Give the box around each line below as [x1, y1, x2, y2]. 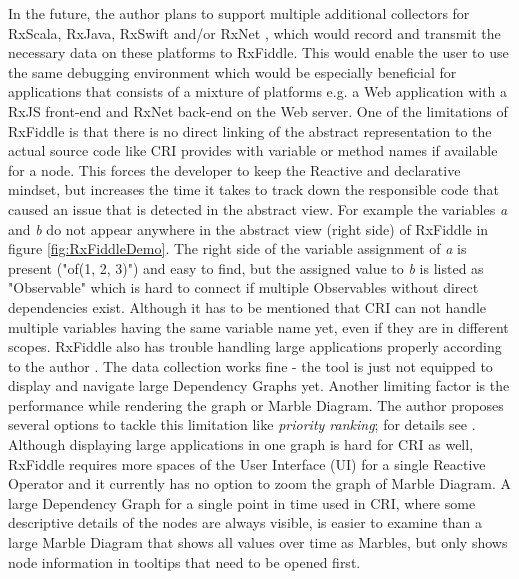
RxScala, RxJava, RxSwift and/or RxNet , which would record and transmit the [8, 22, 501, 43]
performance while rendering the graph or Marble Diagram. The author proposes [8, 394, 504, 415]
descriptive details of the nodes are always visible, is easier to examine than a [8, 512, 482, 533]
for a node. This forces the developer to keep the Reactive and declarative [8, 159, 461, 180]
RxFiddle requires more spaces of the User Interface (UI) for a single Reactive [8, 453, 486, 474]
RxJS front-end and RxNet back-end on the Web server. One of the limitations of [8, 100, 508, 121]
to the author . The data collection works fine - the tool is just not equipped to [8, 355, 493, 376]
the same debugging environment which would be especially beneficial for [8, 61, 457, 82]
